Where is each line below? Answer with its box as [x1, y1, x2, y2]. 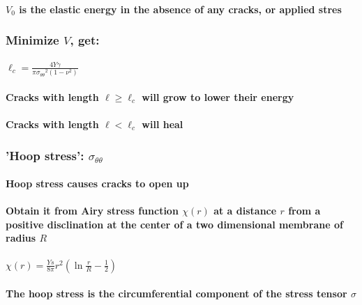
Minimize [6, 31, 59, 49]
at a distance [213, 203, 277, 218]
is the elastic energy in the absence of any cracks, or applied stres [19, 1, 342, 16]
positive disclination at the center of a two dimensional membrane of [6, 217, 343, 231]
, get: [70, 31, 100, 49]
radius [6, 230, 36, 245]
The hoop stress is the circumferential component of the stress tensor [6, 286, 347, 301]
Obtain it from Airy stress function [6, 203, 179, 218]
